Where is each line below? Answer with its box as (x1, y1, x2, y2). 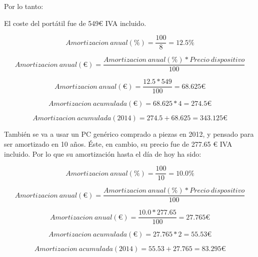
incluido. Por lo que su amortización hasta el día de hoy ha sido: (4, 148, 201, 159)
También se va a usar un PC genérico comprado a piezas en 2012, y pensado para (4, 129, 254, 139)
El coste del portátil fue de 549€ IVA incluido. (4, 17, 146, 28)
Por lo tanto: (4, 1, 43, 11)
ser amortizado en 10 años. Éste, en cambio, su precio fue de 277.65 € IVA (4, 138, 232, 149)
